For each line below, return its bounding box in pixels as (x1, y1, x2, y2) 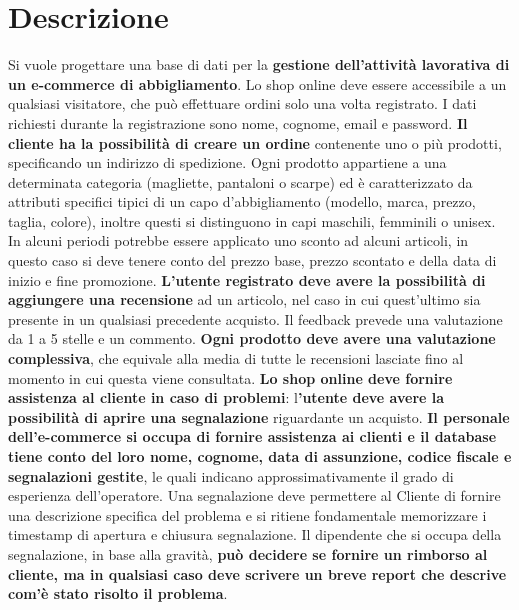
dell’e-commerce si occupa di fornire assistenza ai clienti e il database (8, 426, 497, 447)
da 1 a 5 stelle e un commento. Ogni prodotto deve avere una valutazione (8, 328, 496, 349)
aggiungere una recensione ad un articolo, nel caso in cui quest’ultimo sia (8, 289, 481, 310)
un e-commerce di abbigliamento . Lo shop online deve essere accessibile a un (8, 73, 507, 94)
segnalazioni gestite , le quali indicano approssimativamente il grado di (8, 465, 454, 486)
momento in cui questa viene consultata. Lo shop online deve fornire (8, 367, 453, 388)
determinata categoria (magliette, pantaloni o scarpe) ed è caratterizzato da (8, 171, 473, 192)
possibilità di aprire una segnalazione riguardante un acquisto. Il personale (8, 406, 510, 427)
